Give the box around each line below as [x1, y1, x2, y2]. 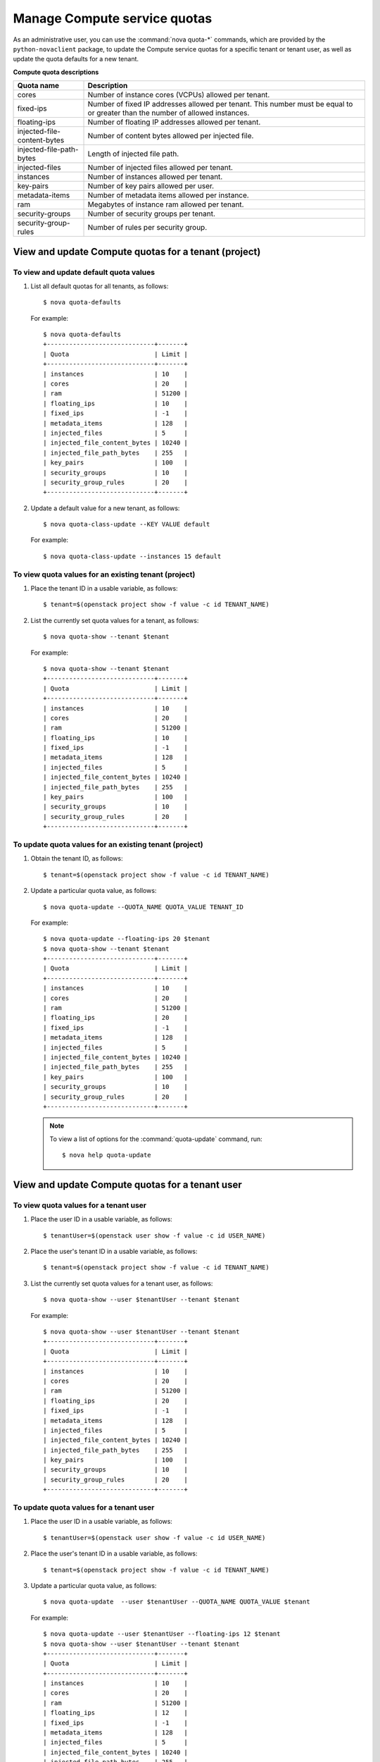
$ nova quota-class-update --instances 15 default [43, 552, 222, 560]
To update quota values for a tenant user [13, 1503, 155, 1513]
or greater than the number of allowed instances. [87, 108, 250, 118]
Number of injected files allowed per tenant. [87, 163, 234, 173]
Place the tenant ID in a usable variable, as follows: [30, 584, 179, 592]
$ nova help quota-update [62, 1151, 151, 1159]
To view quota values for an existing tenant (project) [13, 569, 196, 579]
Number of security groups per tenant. [87, 209, 216, 218]
